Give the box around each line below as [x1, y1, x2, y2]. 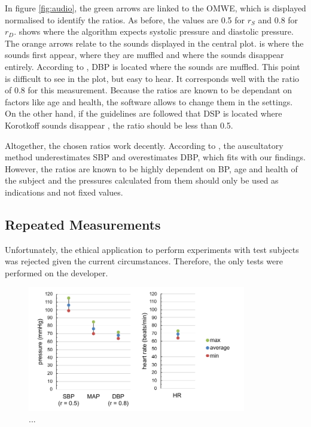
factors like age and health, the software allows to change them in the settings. [5, 95, 293, 108]
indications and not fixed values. [5, 185, 123, 198]
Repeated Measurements [5, 215, 161, 233]
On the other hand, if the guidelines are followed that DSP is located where [5, 107, 282, 120]
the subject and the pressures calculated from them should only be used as [5, 174, 279, 187]
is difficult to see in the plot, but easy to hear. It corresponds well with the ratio [5, 72, 300, 84]
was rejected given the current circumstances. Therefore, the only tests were [5, 255, 283, 267]
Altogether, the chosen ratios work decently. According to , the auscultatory [5, 139, 283, 151]
